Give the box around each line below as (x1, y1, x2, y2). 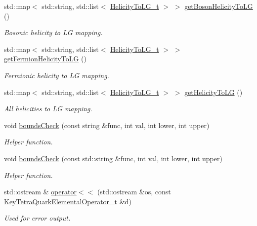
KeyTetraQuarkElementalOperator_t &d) (4, 196, 131, 206)
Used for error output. (4, 213, 71, 223)
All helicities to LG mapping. (4, 103, 92, 114)
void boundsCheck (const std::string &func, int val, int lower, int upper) (4, 153, 222, 163)
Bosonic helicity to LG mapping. (4, 27, 103, 38)
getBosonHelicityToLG (184, 1, 253, 11)
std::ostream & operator (4, 186, 77, 197)
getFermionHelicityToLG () (4, 53, 86, 64)
